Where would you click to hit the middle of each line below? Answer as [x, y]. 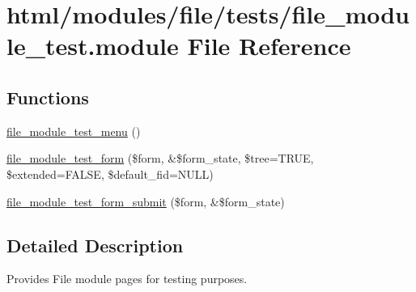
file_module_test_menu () [74, 131]
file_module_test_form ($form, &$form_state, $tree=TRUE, [160, 158]
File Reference [269, 46]
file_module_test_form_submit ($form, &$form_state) [146, 201]
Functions [48, 97]
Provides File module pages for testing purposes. [127, 279]
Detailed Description [95, 245]
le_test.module [93, 46]
